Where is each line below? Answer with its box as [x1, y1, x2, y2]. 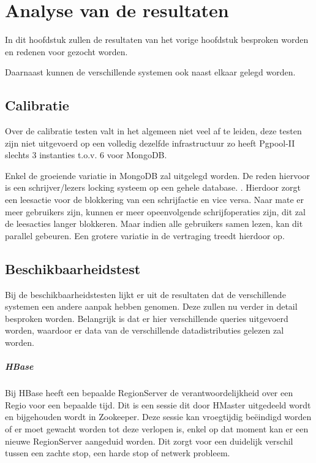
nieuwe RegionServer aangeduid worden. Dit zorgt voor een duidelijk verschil [5, 434, 293, 447]
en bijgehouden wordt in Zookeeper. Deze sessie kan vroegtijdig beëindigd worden [5, 410, 312, 423]
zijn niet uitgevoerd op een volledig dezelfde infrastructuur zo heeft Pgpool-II [5, 136, 295, 149]
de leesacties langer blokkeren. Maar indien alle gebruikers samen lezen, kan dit [5, 217, 303, 230]
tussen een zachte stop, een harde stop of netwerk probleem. [5, 446, 230, 459]
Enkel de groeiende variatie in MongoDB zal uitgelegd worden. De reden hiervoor [5, 169, 310, 182]
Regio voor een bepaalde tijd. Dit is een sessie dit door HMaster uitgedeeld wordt [5, 398, 311, 411]
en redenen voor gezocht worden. [5, 45, 128, 58]
